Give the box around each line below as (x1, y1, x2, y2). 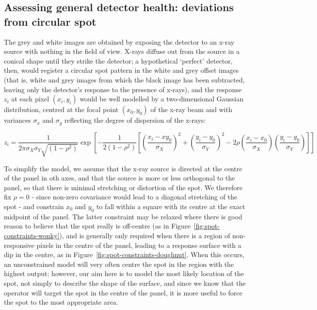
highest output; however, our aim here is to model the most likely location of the (4, 268, 244, 278)
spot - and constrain (4, 201, 64, 211)
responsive (4, 240, 34, 250)
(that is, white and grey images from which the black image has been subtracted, (4, 74, 245, 84)
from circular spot (4, 14, 96, 29)
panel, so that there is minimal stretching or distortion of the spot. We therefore (4, 182, 243, 192)
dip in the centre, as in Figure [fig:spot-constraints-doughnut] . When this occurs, (4, 249, 244, 260)
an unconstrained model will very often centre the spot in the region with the (4, 259, 234, 269)
